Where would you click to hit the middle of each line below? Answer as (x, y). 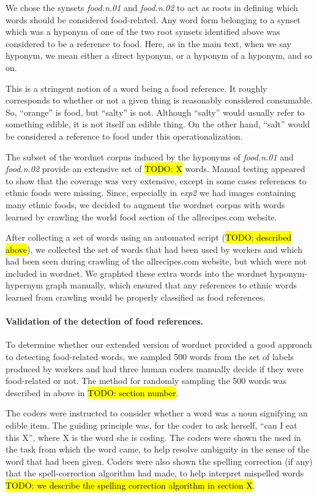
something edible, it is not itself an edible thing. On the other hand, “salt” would (158, 124)
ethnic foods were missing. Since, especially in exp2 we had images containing (151, 193)
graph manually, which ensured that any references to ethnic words (171, 285)
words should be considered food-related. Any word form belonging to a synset (153, 19)
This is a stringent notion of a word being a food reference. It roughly (136, 88)
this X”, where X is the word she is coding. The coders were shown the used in (153, 437)
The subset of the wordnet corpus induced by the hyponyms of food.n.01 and (150, 156)
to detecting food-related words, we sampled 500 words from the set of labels (150, 357)
